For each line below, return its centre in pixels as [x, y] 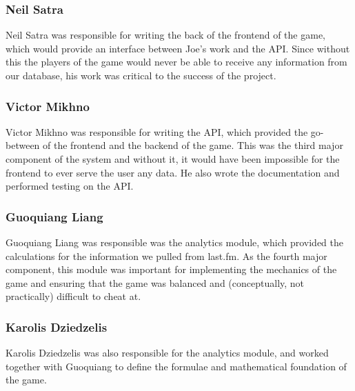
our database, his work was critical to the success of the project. [141, 75]
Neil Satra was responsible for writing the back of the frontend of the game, [165, 35]
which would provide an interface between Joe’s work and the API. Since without [178, 48]
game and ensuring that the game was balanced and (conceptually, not [155, 282]
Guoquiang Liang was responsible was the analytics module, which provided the [174, 242]
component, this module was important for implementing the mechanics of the [171, 269]
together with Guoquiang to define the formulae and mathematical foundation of [176, 366]
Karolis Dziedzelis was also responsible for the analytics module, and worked [167, 353]
